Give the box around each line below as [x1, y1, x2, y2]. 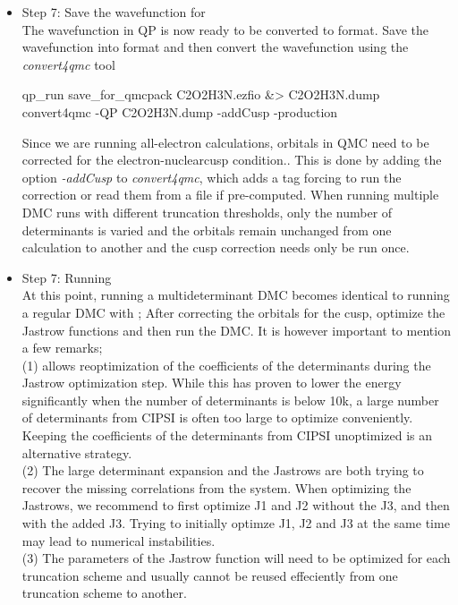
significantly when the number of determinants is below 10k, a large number [21, 390, 439, 409]
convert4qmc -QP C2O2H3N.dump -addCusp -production [21, 102, 338, 121]
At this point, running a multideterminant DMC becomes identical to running [21, 285, 450, 304]
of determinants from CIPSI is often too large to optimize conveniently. [21, 408, 413, 427]
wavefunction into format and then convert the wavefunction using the [21, 38, 409, 56]
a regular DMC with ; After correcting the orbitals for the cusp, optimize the [21, 302, 445, 321]
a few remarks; [21, 338, 103, 357]
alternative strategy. [21, 443, 132, 462]
